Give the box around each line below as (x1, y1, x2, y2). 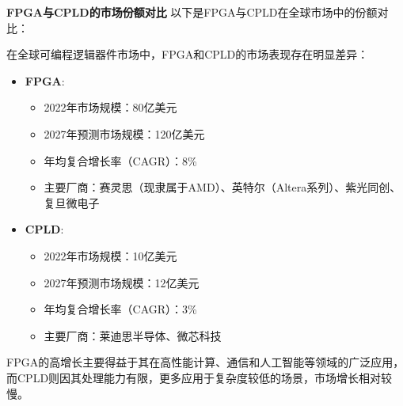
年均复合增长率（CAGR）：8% (44, 152, 197, 169)
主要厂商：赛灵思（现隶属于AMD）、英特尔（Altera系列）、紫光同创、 (44, 179, 401, 195)
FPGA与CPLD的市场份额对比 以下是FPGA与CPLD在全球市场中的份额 (6, 4, 378, 20)
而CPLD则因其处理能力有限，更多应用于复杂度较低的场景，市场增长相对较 (6, 369, 393, 385)
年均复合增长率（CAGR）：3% (44, 301, 197, 317)
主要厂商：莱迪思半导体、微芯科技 (44, 327, 222, 343)
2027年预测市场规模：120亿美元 (44, 125, 205, 142)
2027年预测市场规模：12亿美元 (44, 274, 200, 290)
